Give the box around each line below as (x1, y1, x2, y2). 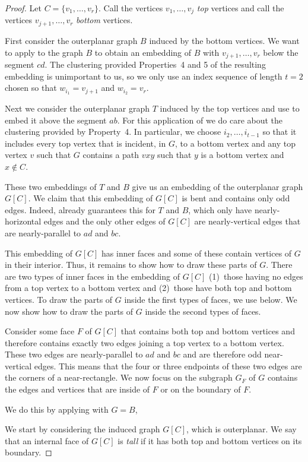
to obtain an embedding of (94, 46, 192, 58)
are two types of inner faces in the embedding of (5, 270, 180, 282)
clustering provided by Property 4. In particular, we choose (5, 125, 221, 138)
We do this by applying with (5, 403, 109, 415)
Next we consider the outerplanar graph (5, 102, 150, 114)
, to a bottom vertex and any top (174, 137, 296, 149)
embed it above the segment (5, 113, 107, 126)
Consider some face (5, 325, 75, 337)
